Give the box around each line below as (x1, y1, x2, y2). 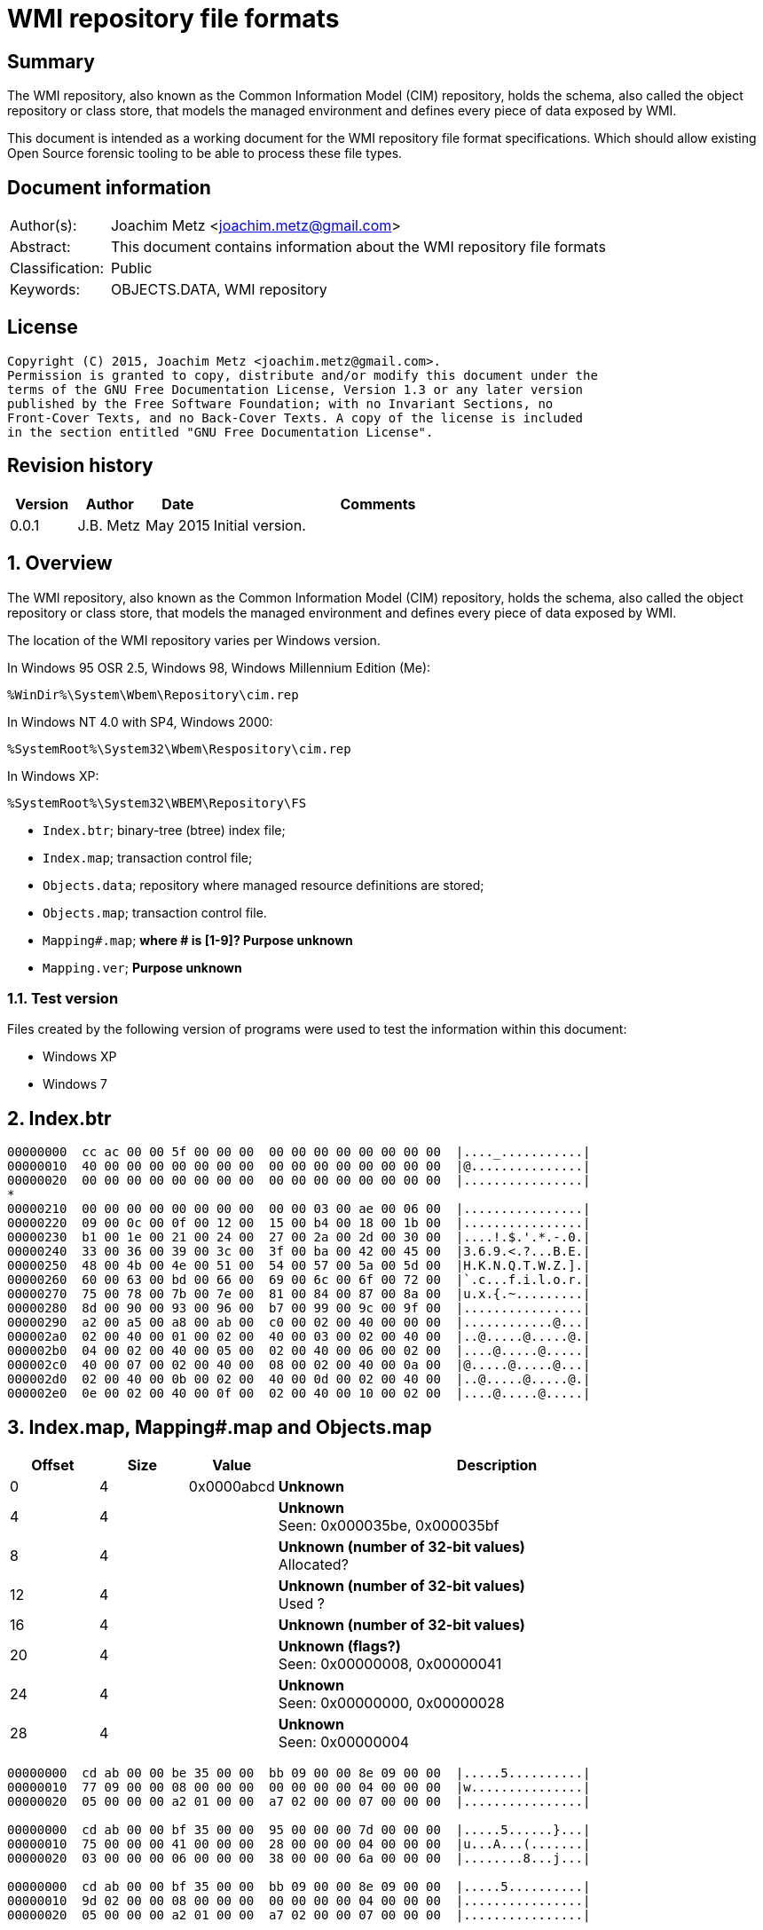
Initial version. (213, 516, 306, 534)
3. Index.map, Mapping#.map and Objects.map (7, 1415, 432, 1438)
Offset (31, 1455, 75, 1474)
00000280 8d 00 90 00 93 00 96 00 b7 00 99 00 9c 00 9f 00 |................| (7, 1301, 591, 1316)
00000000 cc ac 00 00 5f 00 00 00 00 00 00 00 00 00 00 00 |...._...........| (7, 1145, 591, 1160)
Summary (7, 50, 95, 73)
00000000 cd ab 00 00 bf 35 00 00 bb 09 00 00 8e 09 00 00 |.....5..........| (7, 1879, 591, 1894)
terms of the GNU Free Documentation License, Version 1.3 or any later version (7, 382, 584, 397)
